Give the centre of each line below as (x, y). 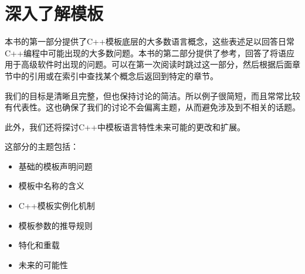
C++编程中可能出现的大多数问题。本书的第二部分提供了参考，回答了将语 (145, 53)
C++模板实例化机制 (57, 206)
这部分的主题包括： (42, 146)
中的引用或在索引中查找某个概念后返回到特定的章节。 (115, 75)
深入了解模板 (54, 13)
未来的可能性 (43, 264)
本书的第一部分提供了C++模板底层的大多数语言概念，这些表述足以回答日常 (150, 41)
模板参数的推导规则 (55, 225)
